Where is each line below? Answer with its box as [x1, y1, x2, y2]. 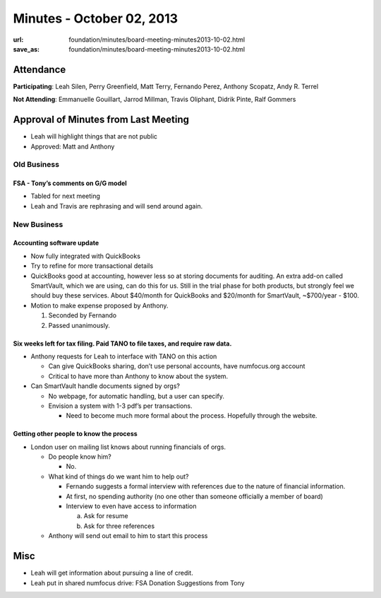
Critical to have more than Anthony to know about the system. [48, 372, 229, 380]
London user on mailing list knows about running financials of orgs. [30, 442, 226, 451]
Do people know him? [48, 452, 112, 461]
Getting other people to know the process [13, 430, 138, 438]
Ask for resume [83, 512, 128, 520]
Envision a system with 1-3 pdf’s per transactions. [48, 401, 193, 410]
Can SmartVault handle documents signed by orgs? [30, 382, 180, 390]
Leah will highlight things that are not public [30, 132, 158, 141]
